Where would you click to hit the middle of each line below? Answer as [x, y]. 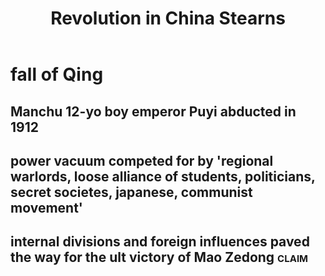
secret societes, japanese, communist [131, 192]
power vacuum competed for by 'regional [142, 160]
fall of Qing [57, 74]
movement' [46, 207]
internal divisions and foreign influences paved [160, 242]
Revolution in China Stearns [168, 18]
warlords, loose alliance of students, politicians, [163, 176]
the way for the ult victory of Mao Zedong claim [159, 257]
